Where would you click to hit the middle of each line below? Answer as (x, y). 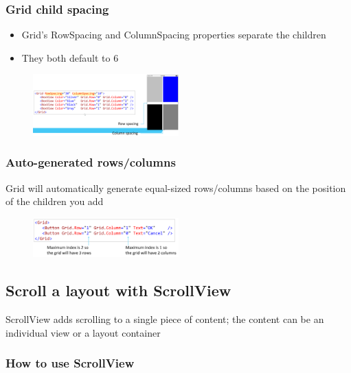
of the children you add (55, 201)
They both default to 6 (70, 57)
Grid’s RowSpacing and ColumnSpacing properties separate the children (174, 35)
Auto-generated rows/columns (91, 162)
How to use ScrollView (70, 363)
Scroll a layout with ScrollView (118, 290)
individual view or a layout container (83, 332)
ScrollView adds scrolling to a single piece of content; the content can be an (165, 318)
